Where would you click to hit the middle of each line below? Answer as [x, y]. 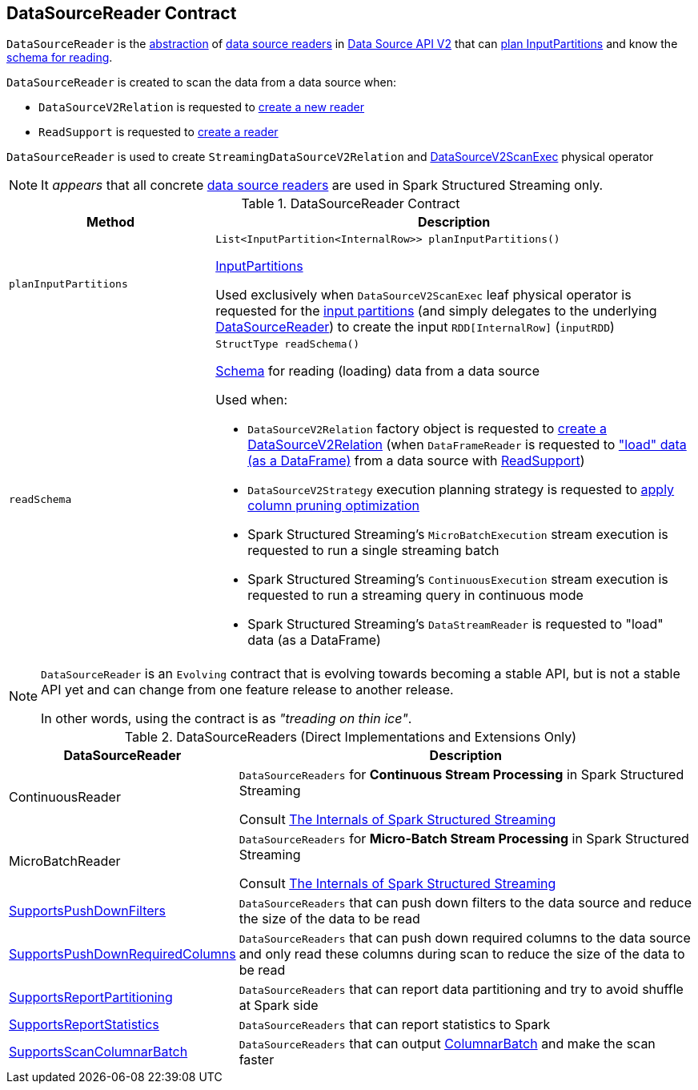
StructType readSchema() [288, 344]
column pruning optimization [333, 506]
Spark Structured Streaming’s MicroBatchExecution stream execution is [458, 535]
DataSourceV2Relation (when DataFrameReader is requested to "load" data [467, 445]
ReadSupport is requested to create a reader [158, 132]
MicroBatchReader [65, 861]
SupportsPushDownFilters [87, 911]
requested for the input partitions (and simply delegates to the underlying [436, 311]
